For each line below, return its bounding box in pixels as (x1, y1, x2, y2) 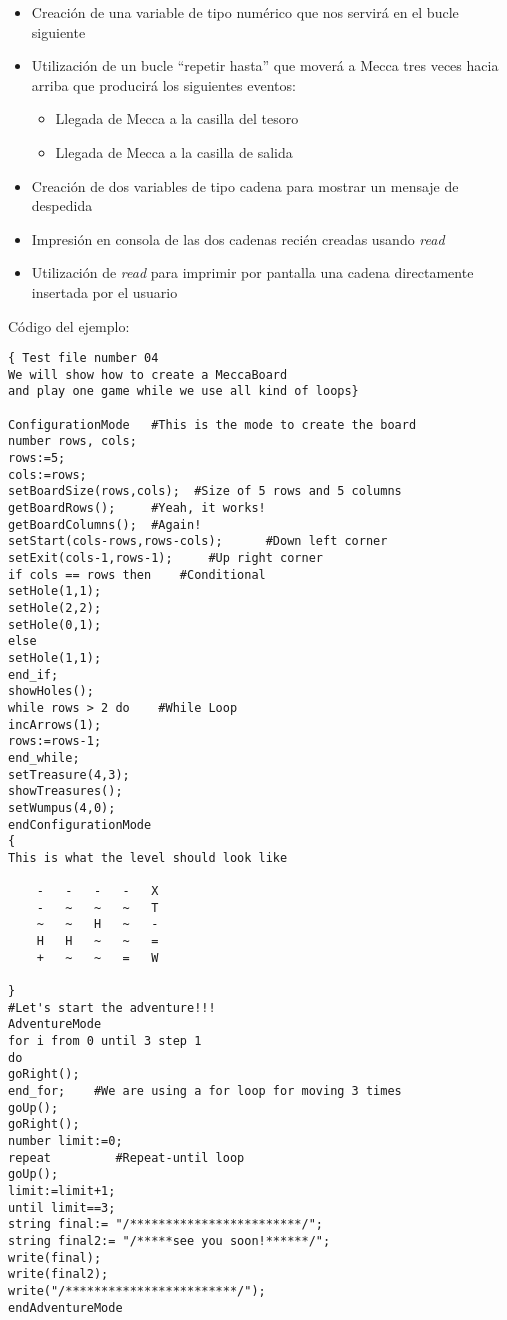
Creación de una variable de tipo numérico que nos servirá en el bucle (31, 2, 459, 22)
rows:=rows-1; (8, 734, 102, 749)
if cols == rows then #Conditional (8, 567, 266, 582)
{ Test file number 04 (8, 351, 159, 366)
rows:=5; (8, 451, 66, 466)
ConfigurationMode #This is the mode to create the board (8, 417, 417, 432)
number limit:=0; (8, 1133, 123, 1148)
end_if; (8, 667, 59, 682)
